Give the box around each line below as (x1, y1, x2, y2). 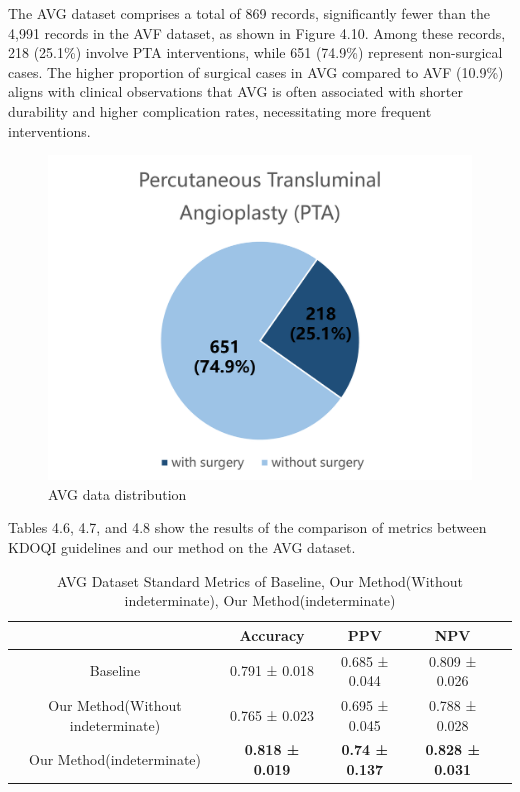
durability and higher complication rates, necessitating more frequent (8, 100, 432, 121)
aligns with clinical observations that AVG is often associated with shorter (8, 81, 463, 102)
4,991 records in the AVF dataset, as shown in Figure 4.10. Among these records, (8, 22, 506, 43)
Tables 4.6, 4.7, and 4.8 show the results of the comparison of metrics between (8, 517, 487, 538)
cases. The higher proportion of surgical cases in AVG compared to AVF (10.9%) (8, 61, 504, 82)
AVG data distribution (48, 483, 187, 504)
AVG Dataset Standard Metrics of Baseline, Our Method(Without (56, 570, 464, 591)
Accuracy (239, 624, 305, 645)
